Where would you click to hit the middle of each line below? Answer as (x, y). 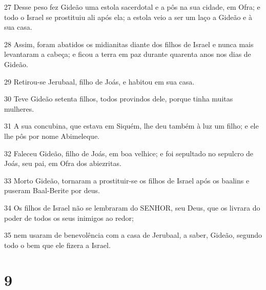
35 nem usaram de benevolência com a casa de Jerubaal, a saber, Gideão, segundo (133, 235)
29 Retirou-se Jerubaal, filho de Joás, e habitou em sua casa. (99, 81)
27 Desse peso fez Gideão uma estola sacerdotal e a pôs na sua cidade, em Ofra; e (132, 7)
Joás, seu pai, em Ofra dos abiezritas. (63, 163)
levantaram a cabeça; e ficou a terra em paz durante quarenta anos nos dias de (128, 54)
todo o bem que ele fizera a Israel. (57, 245)
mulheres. (19, 108)
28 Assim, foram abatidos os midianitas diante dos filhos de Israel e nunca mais (129, 44)
